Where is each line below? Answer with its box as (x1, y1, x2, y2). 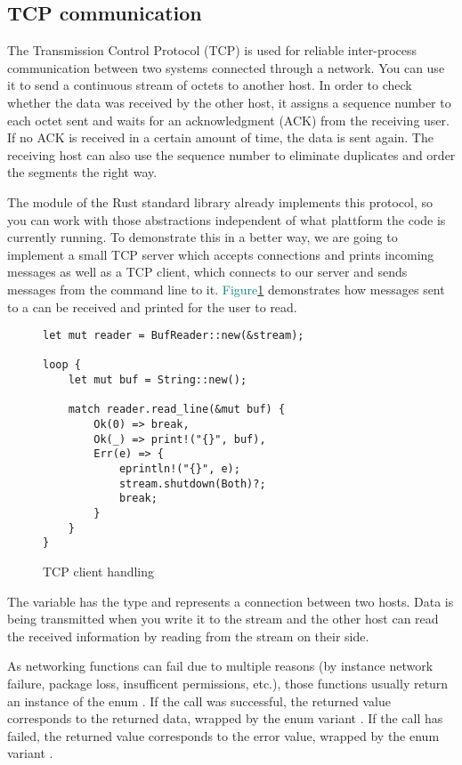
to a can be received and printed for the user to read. (7, 297, 297, 316)
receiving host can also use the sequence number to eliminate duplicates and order (7, 145, 456, 164)
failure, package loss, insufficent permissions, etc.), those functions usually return (7, 673, 449, 692)
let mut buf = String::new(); (68, 374, 247, 387)
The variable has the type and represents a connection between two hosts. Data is (7, 592, 454, 610)
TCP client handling (43, 561, 155, 580)
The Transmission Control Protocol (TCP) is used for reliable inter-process (7, 41, 417, 60)
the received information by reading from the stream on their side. (7, 626, 369, 645)
